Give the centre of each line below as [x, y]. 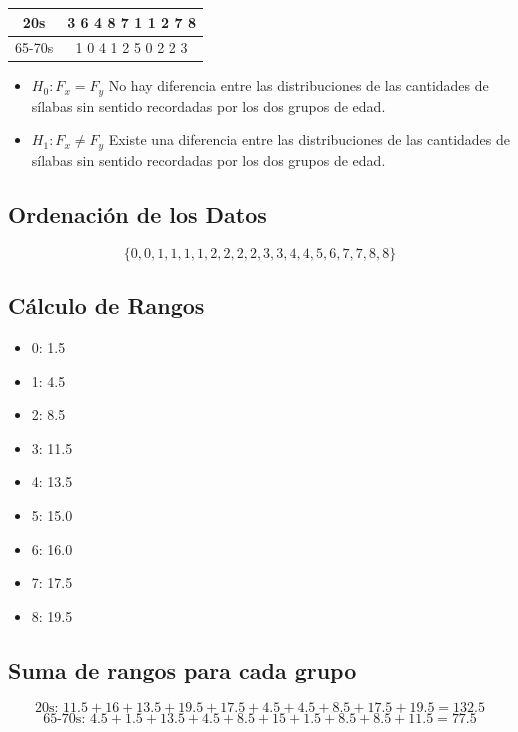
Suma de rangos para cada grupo [182, 669]
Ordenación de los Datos [137, 213]
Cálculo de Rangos [106, 305]
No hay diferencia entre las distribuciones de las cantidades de [298, 85]
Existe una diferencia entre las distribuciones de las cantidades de [309, 139]
